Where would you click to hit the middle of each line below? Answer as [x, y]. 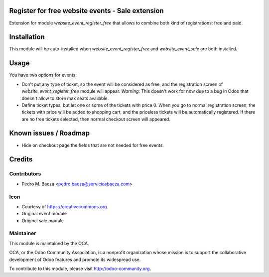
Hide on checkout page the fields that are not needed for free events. [93, 145]
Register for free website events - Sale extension [86, 11]
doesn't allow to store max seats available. [65, 98]
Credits [21, 159]
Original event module [44, 214]
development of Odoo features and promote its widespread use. [75, 260]
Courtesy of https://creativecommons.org [64, 206]
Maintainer [23, 233]
